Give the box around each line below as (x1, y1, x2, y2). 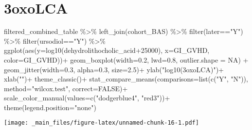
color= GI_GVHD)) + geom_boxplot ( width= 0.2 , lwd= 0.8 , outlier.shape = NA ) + (4, 54, 249, 65)
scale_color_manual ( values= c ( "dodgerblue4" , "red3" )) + (4, 93, 170, 103)
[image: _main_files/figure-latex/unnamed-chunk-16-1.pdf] (4, 119, 199, 127)
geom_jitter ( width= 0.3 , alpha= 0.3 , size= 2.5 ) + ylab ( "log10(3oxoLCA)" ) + (4, 64, 224, 74)
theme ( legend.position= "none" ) (4, 102, 96, 112)
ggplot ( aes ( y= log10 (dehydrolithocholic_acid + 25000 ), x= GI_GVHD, (4, 45, 210, 55)
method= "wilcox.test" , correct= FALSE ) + (4, 83, 128, 93)
